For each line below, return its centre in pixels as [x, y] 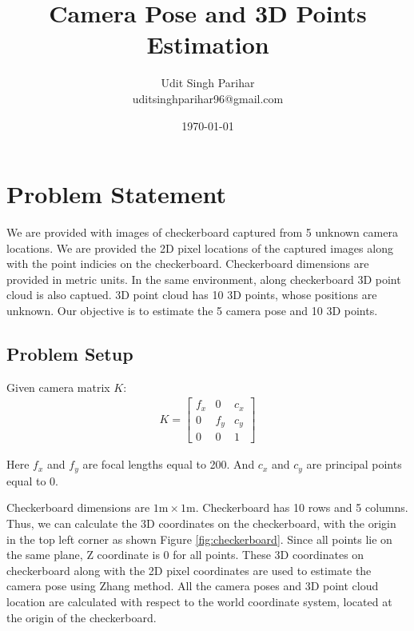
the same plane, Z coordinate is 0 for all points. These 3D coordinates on [185, 555]
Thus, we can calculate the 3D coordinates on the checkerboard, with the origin [201, 523]
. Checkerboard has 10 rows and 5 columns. [302, 507]
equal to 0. [32, 480]
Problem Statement [116, 194]
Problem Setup [70, 353]
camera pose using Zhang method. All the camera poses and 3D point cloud [193, 586]
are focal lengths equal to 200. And [169, 464]
